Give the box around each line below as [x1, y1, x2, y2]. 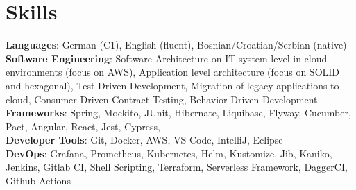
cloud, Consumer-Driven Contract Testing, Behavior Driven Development [6, 92, 318, 106]
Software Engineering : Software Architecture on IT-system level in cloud [6, 51, 328, 65]
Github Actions [6, 173, 71, 188]
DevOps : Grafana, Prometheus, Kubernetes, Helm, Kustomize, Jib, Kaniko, [6, 146, 332, 160]
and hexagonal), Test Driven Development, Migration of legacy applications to [6, 78, 339, 92]
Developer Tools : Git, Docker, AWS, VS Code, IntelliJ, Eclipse [6, 132, 283, 147]
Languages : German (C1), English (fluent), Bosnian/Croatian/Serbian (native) [6, 37, 347, 52]
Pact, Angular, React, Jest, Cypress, [6, 119, 160, 133]
